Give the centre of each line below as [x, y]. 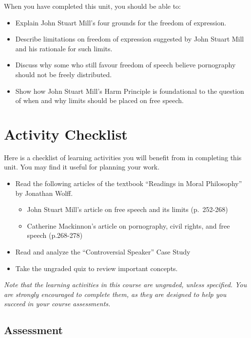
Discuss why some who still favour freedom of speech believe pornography [125, 65]
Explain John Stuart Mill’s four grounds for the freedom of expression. [121, 22]
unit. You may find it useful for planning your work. [82, 167]
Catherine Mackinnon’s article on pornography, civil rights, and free [128, 225]
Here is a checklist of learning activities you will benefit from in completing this [123, 157]
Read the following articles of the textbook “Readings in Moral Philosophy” [129, 183]
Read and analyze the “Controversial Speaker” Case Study [103, 252]
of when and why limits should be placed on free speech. [100, 100]
